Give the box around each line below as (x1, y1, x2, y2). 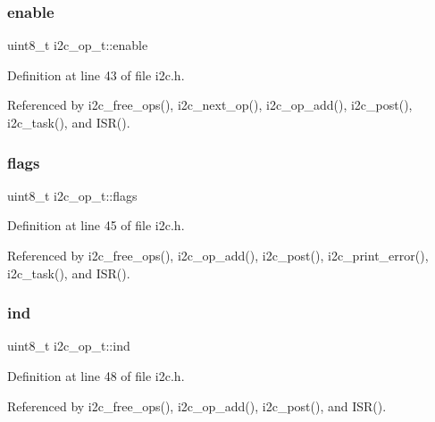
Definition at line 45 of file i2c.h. (7, 216, 185, 235)
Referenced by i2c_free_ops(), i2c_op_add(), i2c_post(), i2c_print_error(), (7, 246, 429, 264)
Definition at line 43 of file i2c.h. (7, 65, 185, 84)
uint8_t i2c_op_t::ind (7, 336, 130, 355)
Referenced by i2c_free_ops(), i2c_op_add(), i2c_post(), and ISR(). (7, 396, 387, 415)
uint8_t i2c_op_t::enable (7, 36, 148, 54)
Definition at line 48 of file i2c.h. (7, 367, 185, 385)
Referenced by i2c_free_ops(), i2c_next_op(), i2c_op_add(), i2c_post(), (7, 95, 413, 114)
